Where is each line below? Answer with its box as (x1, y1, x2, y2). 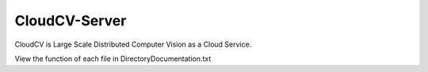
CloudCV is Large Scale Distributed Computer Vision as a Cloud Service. (14, 40, 252, 49)
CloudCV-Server (14, 12, 127, 29)
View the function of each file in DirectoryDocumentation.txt (14, 54, 212, 63)
